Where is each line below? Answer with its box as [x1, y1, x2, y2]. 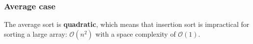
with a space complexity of [95, 28, 176, 39]
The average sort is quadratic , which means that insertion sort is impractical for [4, 19, 250, 29]
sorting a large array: [4, 28, 67, 39]
